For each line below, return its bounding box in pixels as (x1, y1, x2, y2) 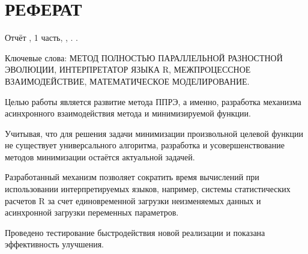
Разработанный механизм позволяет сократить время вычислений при (5, 171, 259, 183)
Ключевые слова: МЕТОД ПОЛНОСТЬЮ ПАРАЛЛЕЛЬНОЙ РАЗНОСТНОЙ (5, 51, 283, 64)
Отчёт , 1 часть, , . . (5, 31, 79, 44)
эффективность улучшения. (5, 238, 104, 250)
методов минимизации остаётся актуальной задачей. (5, 150, 195, 163)
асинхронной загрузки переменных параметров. (5, 206, 179, 219)
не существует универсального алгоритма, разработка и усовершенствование (5, 139, 285, 151)
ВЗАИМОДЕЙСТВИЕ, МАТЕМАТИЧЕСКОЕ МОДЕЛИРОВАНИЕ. (5, 74, 250, 87)
